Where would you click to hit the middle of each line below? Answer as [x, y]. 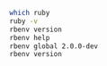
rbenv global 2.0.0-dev [54, 46]
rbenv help [30, 37]
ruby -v [24, 21]
